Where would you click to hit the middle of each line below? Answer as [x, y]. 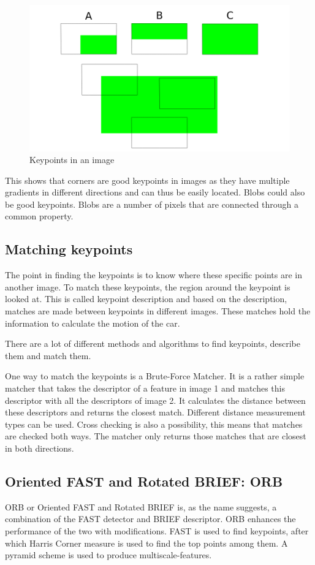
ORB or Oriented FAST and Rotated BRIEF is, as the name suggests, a [141, 506]
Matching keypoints [69, 249]
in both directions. [40, 448]
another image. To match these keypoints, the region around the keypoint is [148, 286]
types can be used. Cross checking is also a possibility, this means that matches [154, 424]
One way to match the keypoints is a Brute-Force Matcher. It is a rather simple [155, 376]
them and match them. [48, 355]
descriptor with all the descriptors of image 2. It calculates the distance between [155, 400]
